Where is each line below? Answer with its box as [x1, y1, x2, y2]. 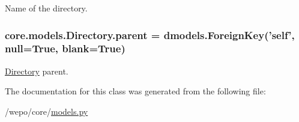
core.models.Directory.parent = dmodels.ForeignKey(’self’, [5, 27, 295, 42]
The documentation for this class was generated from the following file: [5, 85, 266, 97]
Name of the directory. [5, 2, 88, 14]
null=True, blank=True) [5, 41, 125, 56]
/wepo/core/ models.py [5, 105, 88, 117]
